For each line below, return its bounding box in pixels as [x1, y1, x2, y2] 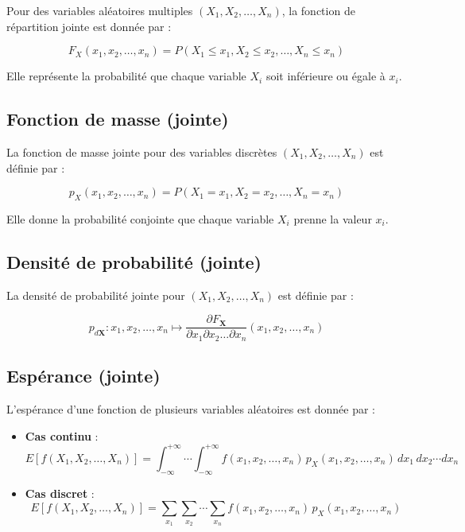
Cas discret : [25, 484, 95, 501]
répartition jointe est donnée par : [6, 17, 172, 34]
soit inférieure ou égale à [265, 68, 386, 84]
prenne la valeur [293, 210, 372, 227]
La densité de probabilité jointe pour [6, 286, 185, 303]
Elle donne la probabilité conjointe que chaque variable [6, 210, 274, 227]
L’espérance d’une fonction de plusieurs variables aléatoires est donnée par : [6, 401, 376, 417]
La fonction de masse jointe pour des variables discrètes [6, 143, 277, 160]
